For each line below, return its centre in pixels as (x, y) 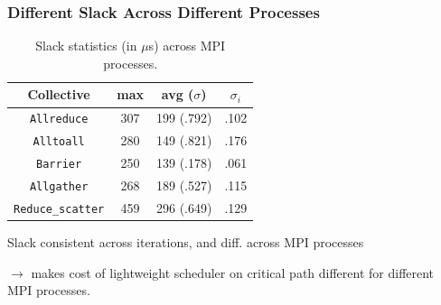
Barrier (59, 165)
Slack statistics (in (86, 46)
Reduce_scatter (59, 209)
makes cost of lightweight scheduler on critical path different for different (233, 272)
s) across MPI (187, 46)
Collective (59, 94)
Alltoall (59, 142)
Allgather (59, 186)
